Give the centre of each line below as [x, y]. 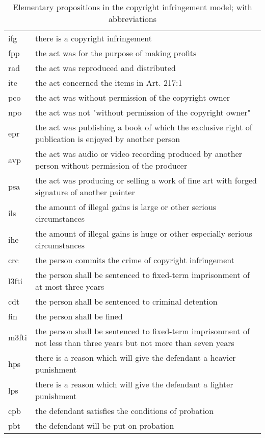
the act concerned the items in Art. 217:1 [109, 83]
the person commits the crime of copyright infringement [135, 260]
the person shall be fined [79, 316]
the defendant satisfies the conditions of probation [124, 411]
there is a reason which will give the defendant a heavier [135, 358]
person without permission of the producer [111, 165]
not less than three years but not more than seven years [135, 343]
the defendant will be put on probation [104, 425]
